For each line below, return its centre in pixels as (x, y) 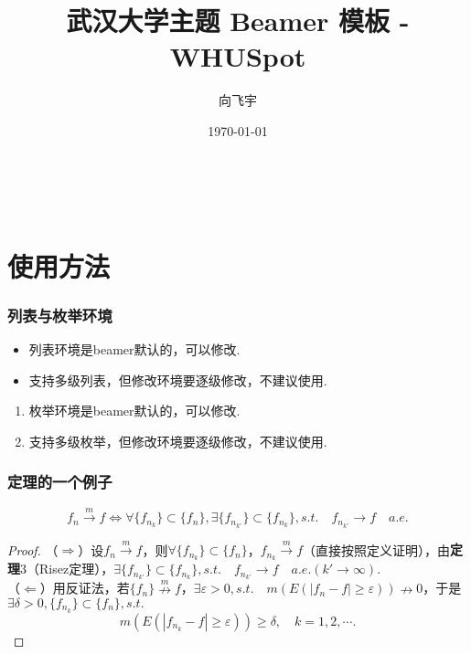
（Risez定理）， (70, 569)
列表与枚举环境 (60, 315)
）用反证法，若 (85, 588)
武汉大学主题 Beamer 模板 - (238, 21)
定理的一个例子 (60, 482)
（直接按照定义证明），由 (377, 549)
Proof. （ (33, 549)
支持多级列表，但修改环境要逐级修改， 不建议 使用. (178, 380)
